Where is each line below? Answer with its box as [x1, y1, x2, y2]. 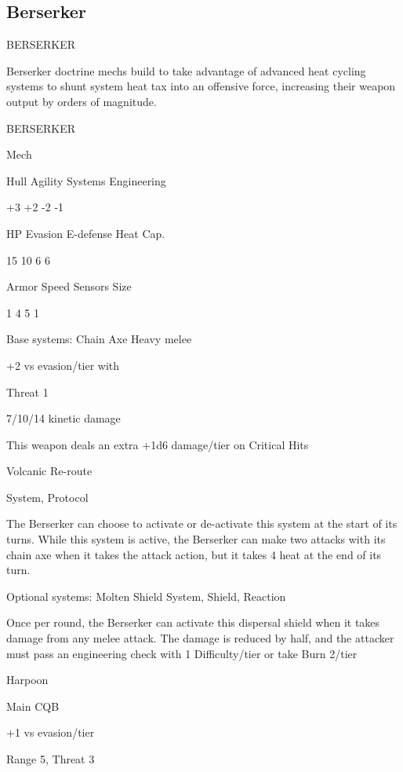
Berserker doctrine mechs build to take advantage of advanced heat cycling [6, 62, 366, 79]
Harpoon [6, 671, 49, 688]
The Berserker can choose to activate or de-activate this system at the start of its [6, 515, 398, 532]
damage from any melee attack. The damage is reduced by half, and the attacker [6, 630, 394, 646]
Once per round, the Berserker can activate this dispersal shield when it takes [6, 614, 380, 631]
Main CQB [6, 697, 60, 714]
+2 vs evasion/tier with [6, 357, 120, 373]
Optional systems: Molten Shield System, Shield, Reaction [6, 587, 286, 604]
